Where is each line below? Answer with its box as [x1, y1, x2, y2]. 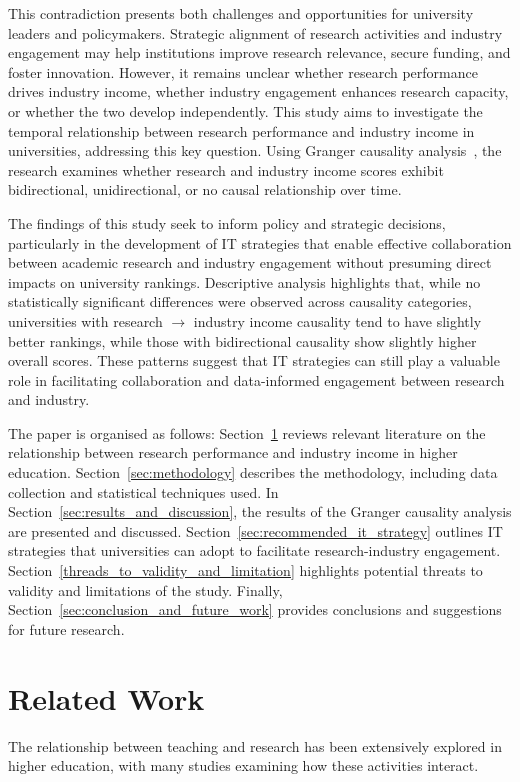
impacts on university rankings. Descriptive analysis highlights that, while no [8, 271, 481, 292]
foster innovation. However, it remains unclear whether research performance [8, 61, 478, 82]
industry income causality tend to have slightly [193, 310, 482, 331]
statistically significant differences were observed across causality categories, [8, 291, 472, 312]
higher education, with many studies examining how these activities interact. [8, 755, 479, 776]
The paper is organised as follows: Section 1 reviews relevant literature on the [8, 422, 486, 443]
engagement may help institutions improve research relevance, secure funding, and [8, 42, 511, 63]
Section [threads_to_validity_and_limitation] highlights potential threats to [8, 560, 483, 581]
